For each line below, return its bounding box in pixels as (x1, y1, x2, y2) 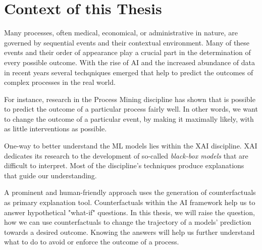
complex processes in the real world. (4, 77, 116, 87)
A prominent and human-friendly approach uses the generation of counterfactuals (4, 187, 256, 197)
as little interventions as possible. (4, 123, 107, 134)
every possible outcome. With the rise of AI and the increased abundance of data (4, 57, 255, 67)
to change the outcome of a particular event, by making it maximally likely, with (4, 113, 254, 124)
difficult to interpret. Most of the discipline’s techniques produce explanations (4, 160, 244, 171)
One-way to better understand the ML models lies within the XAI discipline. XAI (4, 140, 257, 151)
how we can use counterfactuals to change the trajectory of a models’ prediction (4, 217, 251, 227)
